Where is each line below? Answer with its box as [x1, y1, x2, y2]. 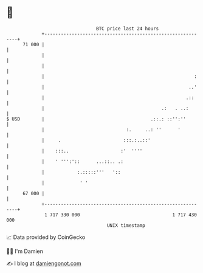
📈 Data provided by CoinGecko [6, 233, 86, 241]
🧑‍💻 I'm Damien [6, 247, 44, 255]
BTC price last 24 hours [96, 26, 159, 32]
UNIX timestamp [106, 222, 146, 229]
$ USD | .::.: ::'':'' [6, 116, 187, 122]
